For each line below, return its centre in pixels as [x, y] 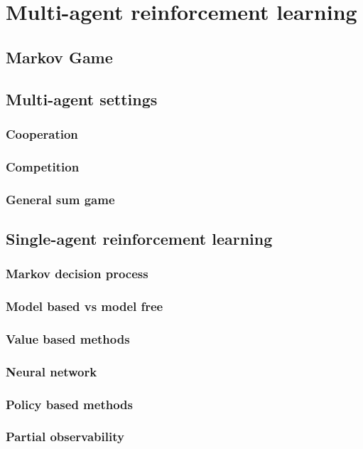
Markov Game [59, 57]
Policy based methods [69, 404]
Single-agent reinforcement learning [139, 238]
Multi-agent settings [82, 99]
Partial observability [65, 437]
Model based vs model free [85, 306]
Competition [43, 166]
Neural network [52, 371]
